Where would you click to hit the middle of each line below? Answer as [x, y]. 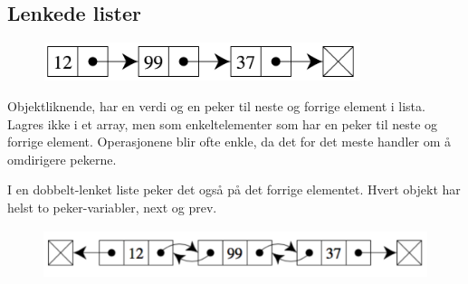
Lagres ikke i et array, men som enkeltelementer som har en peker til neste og [223, 123]
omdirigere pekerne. [62, 159]
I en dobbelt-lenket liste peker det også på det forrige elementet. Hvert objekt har [234, 189]
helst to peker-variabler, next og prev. [112, 207]
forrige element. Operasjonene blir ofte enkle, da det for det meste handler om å [229, 142]
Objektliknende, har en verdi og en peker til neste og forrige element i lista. [216, 106]
